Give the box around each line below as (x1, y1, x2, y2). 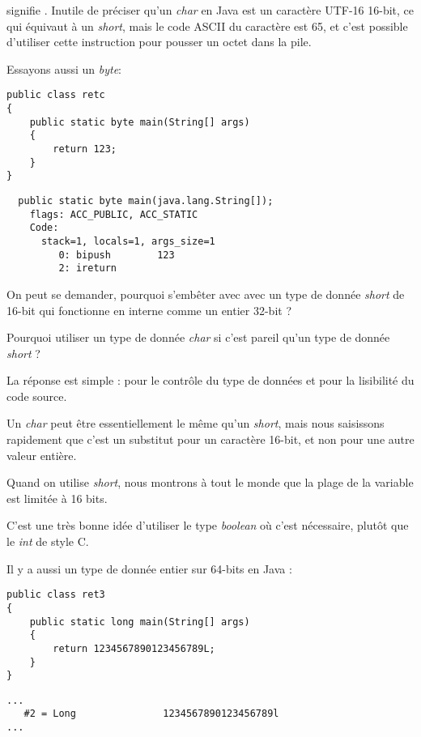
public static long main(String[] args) (29, 616, 250, 628)
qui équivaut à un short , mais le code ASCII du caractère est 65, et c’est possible (6, 17, 408, 34)
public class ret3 (6, 589, 105, 601)
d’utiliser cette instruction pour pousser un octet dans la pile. (6, 33, 312, 50)
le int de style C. (6, 533, 89, 550)
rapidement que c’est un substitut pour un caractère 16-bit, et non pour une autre (6, 431, 415, 448)
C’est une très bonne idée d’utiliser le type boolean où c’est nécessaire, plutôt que (6, 517, 409, 534)
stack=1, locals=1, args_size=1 (40, 235, 215, 247)
